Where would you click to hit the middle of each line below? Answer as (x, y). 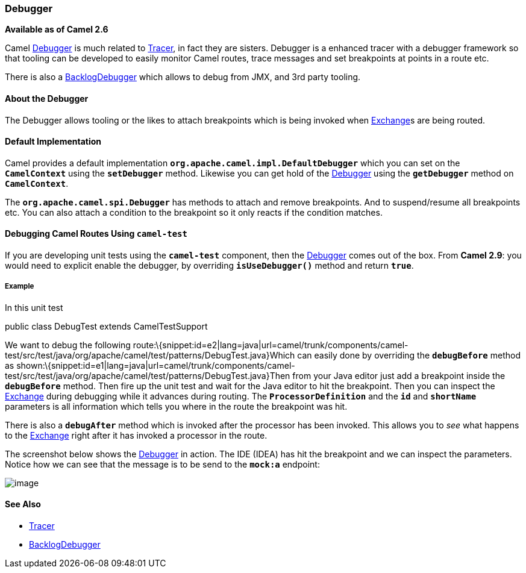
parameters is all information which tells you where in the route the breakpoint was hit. (176, 406)
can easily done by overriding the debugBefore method (409, 355)
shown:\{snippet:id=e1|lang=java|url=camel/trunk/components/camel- (156, 365)
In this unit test (34, 307)
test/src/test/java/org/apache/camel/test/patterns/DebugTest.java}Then (148, 375)
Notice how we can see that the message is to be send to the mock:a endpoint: (162, 464)
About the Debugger (47, 98)
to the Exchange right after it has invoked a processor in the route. (136, 435)
